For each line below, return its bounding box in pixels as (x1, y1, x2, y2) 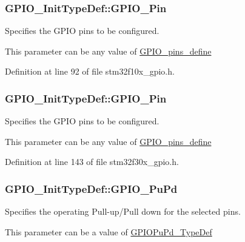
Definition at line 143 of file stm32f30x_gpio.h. (5, 155, 179, 168)
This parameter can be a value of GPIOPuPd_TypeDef (5, 225, 212, 238)
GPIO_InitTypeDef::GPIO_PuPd (5, 181, 178, 196)
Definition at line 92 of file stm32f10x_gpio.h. (5, 65, 175, 78)
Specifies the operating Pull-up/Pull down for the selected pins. (5, 205, 241, 218)
